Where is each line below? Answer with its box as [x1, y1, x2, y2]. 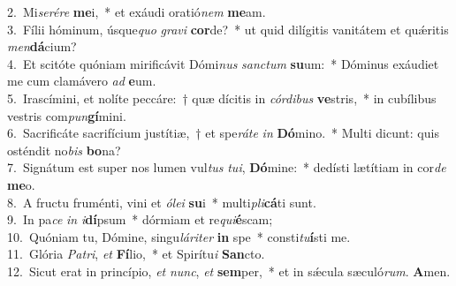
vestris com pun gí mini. [7, 106, 126, 124]
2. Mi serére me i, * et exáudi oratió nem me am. [7, 3, 266, 20]
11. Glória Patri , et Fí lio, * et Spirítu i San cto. [7, 245, 265, 263]
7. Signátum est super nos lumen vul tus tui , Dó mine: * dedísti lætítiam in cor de [7, 158, 446, 177]
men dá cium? [7, 37, 77, 56]
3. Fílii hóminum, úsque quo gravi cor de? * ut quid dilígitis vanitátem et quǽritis [7, 19, 449, 38]
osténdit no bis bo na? [7, 140, 121, 159]
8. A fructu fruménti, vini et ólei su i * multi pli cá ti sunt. [7, 192, 316, 211]
